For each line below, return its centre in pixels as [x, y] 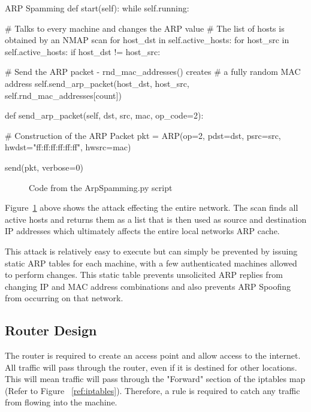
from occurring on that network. [64, 298]
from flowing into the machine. [61, 402]
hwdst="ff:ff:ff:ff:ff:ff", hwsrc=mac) [68, 147]
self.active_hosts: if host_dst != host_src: [83, 51]
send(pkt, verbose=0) [44, 167]
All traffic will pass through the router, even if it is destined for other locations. [151, 367]
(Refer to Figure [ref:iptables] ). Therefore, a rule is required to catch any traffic [153, 390]
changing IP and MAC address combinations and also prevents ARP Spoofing [148, 286]
